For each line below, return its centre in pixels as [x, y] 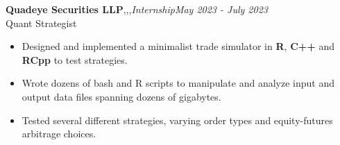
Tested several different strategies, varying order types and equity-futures [177, 120]
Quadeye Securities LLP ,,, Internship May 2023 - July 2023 [137, 9]
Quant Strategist [41, 23]
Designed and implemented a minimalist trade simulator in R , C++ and [178, 46]
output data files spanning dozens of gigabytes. [121, 96]
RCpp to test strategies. [75, 59]
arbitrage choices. [59, 134]
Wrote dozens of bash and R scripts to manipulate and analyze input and [178, 83]
